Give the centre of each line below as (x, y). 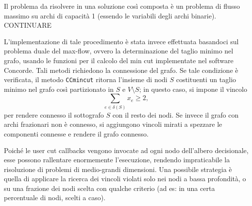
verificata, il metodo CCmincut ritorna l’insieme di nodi (86, 79)
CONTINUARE (28, 25)
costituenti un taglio (206, 79)
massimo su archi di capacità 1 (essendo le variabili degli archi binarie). (110, 15)
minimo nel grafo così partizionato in (59, 89)
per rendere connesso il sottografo (54, 114)
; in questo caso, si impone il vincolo (193, 89)
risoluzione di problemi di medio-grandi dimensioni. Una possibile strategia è (118, 169)
